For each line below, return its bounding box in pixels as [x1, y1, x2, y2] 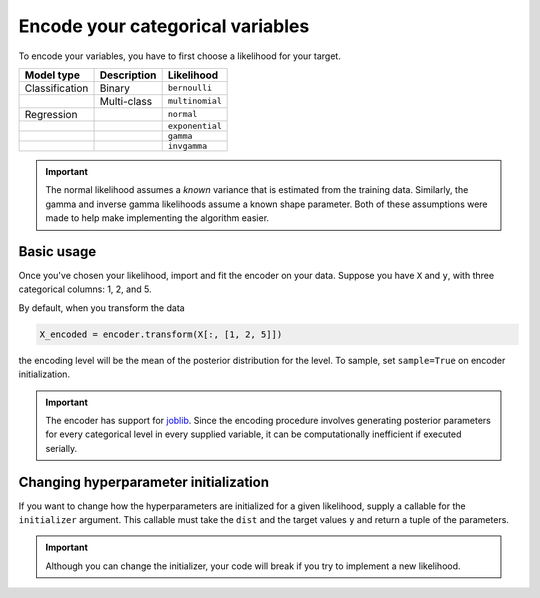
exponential [167, 120, 222, 131]
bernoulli [167, 83, 213, 94]
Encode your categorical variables [18, 15, 310, 37]
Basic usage [18, 243, 97, 260]
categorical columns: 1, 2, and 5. [18, 283, 152, 295]
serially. [45, 442, 78, 454]
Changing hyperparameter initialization [18, 473, 270, 490]
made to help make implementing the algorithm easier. [45, 212, 270, 224]
